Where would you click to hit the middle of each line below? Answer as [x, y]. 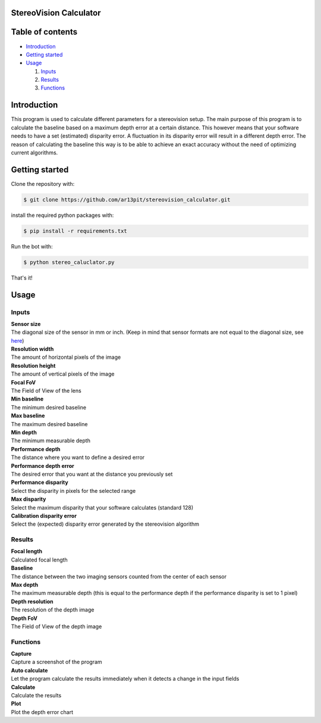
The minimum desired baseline [49, 407]
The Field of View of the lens [46, 391]
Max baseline [28, 416]
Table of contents [44, 32]
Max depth [25, 585]
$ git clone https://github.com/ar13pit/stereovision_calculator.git [127, 199]
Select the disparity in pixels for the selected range [73, 491]
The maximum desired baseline [49, 424]
